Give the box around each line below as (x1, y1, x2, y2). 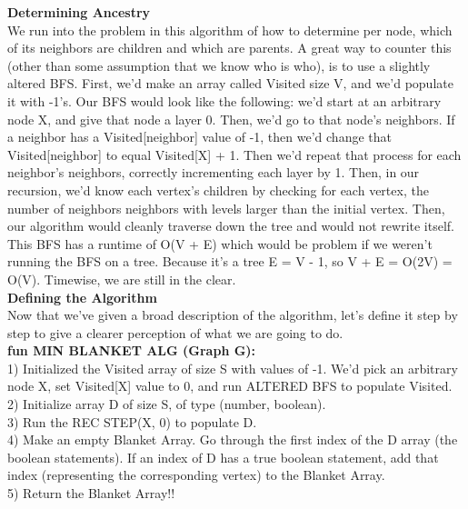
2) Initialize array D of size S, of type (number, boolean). (7, 394, 326, 414)
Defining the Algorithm (7, 287, 157, 306)
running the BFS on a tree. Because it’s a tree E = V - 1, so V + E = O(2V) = (7, 252, 453, 271)
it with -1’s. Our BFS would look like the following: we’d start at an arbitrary (7, 91, 442, 110)
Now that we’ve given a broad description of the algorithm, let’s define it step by (7, 305, 458, 324)
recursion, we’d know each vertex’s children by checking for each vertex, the (7, 180, 429, 199)
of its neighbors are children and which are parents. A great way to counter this (7, 38, 452, 57)
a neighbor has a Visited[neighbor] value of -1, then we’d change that (7, 127, 392, 146)
